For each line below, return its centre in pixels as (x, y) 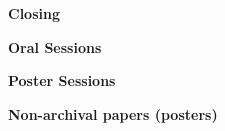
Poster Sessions (62, 80)
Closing (34, 13)
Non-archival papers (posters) (113, 113)
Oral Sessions (55, 46)
